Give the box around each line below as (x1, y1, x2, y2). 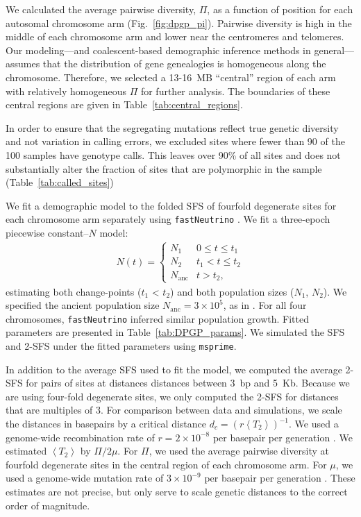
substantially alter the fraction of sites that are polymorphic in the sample (6, 161, 322, 176)
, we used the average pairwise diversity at (149, 443, 329, 458)
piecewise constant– (6, 225, 89, 239)
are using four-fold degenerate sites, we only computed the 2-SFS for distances (6, 389, 339, 403)
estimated (6, 443, 47, 458)
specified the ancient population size (6, 298, 160, 312)
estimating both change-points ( (6, 284, 142, 298)
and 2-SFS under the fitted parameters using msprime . (6, 339, 237, 353)
